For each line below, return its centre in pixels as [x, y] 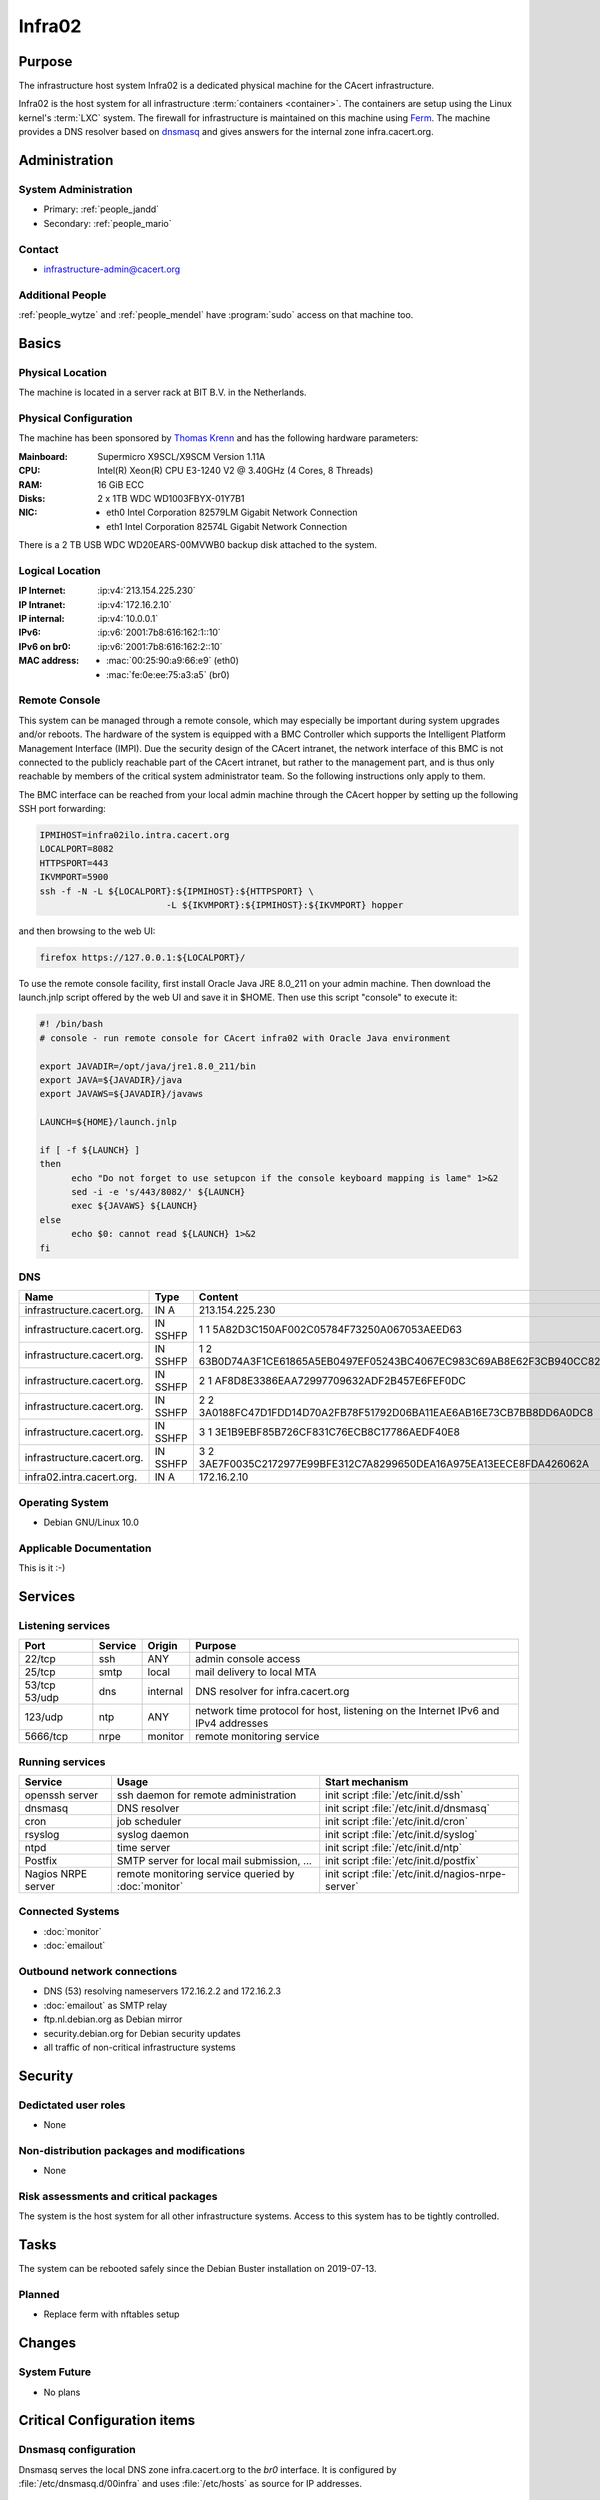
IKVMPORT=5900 [74, 877]
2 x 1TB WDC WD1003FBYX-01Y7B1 [171, 498]
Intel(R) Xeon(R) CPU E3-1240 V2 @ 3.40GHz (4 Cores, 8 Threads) [235, 471]
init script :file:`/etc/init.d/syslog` [401, 1835]
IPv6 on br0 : [45, 646]
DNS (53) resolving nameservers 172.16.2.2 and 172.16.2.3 [162, 1991]
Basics [40, 343]
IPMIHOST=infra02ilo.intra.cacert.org [134, 835]
